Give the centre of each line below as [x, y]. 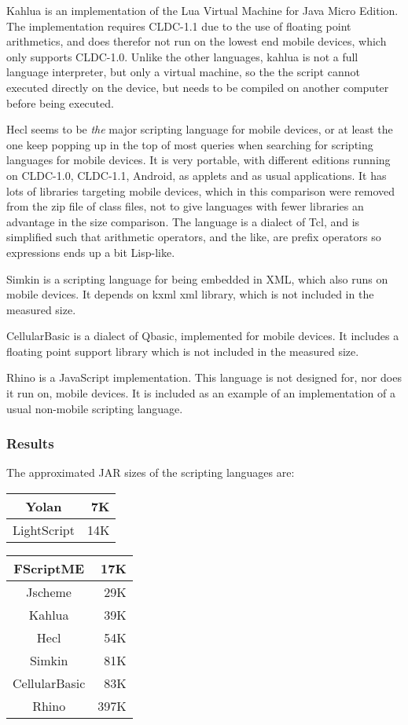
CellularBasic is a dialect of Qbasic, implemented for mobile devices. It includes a [203, 336]
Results [30, 443]
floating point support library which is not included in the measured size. [183, 351]
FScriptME [49, 569]
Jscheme [49, 592]
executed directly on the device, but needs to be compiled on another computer [198, 87]
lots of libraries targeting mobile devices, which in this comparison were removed [201, 190]
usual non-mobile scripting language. [95, 408]
